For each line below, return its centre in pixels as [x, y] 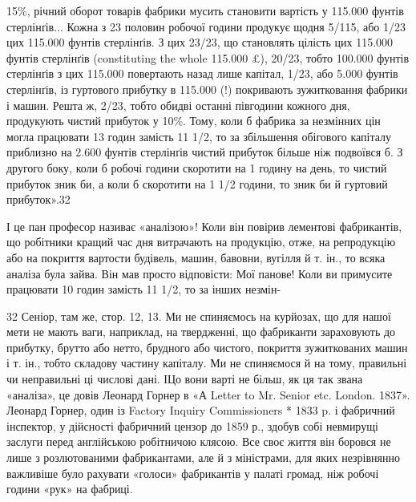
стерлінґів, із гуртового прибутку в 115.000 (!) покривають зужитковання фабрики [207, 89]
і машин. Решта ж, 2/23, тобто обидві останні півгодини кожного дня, [178, 105]
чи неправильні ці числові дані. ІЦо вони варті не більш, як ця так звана [185, 379]
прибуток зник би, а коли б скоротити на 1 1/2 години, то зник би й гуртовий [197, 183]
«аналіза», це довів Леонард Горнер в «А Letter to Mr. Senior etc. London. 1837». [208, 394]
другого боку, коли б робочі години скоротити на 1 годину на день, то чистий [197, 167]
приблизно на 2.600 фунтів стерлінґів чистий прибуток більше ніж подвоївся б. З [205, 152]
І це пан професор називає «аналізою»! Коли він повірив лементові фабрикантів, [204, 226]
